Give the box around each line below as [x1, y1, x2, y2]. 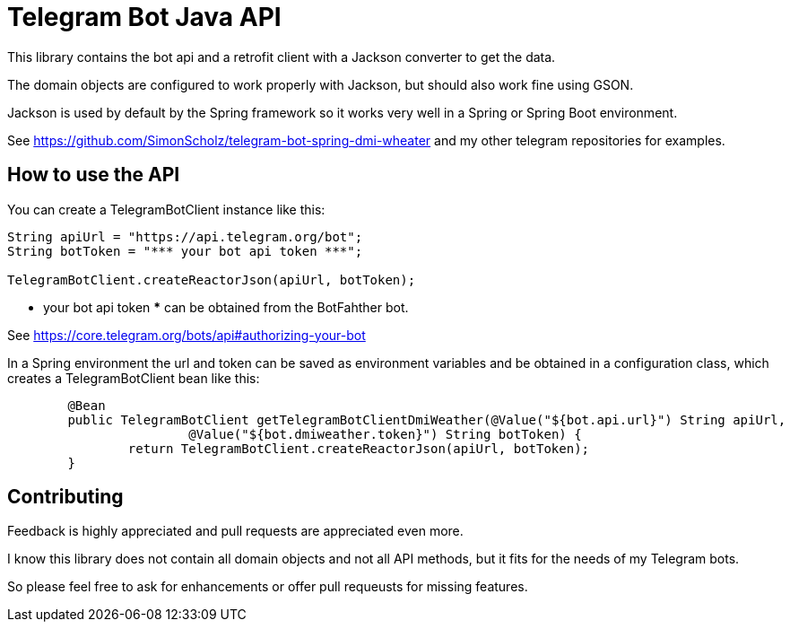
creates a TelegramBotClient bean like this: [7, 370, 260, 386]
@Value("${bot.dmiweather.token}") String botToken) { [188, 426, 582, 441]
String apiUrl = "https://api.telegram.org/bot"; [7, 229, 363, 244]
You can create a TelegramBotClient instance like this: [7, 201, 326, 217]
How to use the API [7, 163, 180, 187]
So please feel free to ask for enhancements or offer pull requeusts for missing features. [7, 579, 528, 595]
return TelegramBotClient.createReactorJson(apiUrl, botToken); [127, 441, 590, 456]
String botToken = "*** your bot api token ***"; [7, 243, 363, 258]
